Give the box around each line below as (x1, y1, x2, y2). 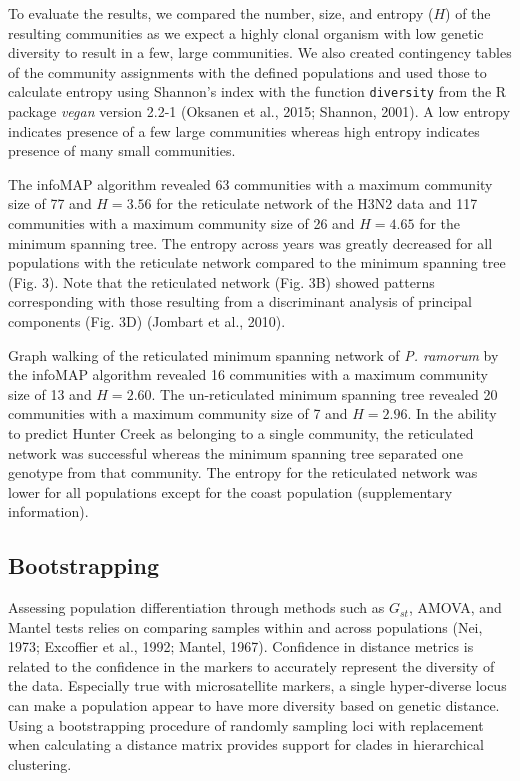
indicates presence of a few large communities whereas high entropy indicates (8, 120, 480, 141)
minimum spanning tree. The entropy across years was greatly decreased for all (8, 232, 493, 253)
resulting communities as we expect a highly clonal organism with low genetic (8, 22, 484, 43)
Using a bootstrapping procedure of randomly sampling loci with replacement (8, 714, 484, 735)
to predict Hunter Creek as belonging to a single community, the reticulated (8, 422, 474, 443)
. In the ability (407, 403, 497, 424)
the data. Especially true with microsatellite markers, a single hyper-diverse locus (8, 675, 507, 696)
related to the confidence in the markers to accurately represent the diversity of (8, 655, 495, 676)
